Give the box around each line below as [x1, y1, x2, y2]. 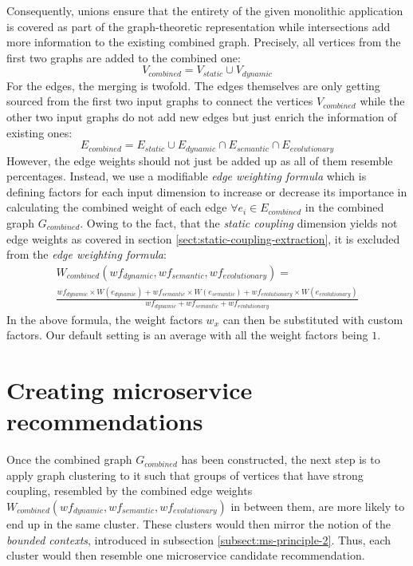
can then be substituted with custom [222, 311, 403, 327]
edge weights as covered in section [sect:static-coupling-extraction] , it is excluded [6, 230, 400, 247]
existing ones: [6, 124, 73, 141]
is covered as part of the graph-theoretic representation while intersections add [6, 18, 391, 34]
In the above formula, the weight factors [6, 311, 203, 327]
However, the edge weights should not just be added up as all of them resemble [6, 152, 393, 168]
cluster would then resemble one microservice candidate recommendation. [6, 547, 365, 564]
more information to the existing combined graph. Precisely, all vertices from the [6, 34, 401, 50]
